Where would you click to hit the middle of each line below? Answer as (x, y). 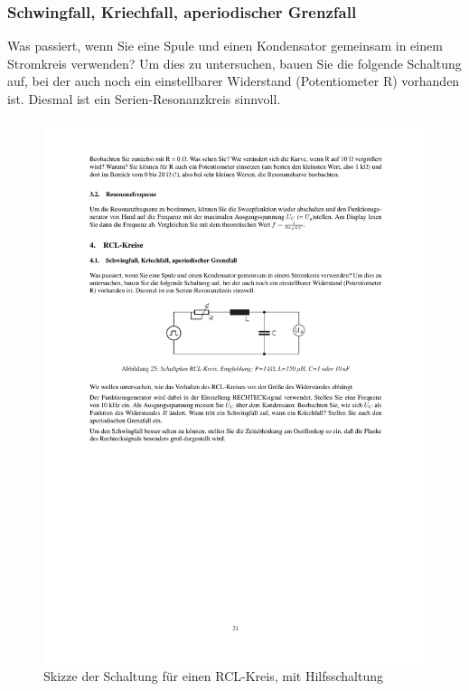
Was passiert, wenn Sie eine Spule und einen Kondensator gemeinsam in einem (225, 46)
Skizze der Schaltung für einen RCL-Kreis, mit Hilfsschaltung (214, 676)
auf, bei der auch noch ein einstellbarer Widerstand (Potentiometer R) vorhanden (234, 81)
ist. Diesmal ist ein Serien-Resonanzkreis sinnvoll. (144, 99)
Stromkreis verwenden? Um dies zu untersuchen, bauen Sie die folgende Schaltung (234, 63)
